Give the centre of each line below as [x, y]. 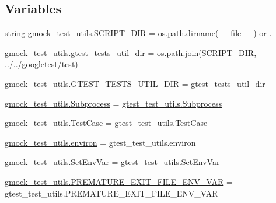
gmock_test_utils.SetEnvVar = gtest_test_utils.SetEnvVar [112, 162]
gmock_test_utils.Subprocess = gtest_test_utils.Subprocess [113, 103]
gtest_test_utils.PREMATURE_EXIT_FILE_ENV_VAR [111, 193]
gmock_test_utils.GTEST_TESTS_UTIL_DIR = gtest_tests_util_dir [135, 83]
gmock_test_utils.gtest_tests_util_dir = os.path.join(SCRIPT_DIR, [131, 52]
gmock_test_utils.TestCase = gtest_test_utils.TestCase [106, 123]
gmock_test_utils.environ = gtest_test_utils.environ [100, 142]
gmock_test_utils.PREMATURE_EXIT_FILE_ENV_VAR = [119, 181]
